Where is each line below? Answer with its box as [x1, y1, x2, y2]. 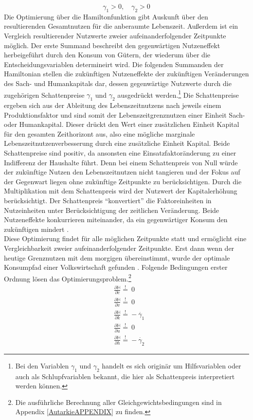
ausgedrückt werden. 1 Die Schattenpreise [117, 88, 239, 100]
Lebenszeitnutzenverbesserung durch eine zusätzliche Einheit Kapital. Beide [4, 138, 230, 148]
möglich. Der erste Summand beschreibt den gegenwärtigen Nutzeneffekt [4, 40, 220, 50]
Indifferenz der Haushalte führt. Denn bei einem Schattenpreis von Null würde [4, 157, 238, 167]
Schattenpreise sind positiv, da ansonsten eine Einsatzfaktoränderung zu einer [4, 147, 236, 157]
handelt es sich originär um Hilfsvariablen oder [102, 360, 241, 370]
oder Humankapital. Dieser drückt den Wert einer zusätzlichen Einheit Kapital [4, 119, 239, 129]
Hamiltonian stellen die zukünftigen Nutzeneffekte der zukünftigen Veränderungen [4, 69, 249, 79]
